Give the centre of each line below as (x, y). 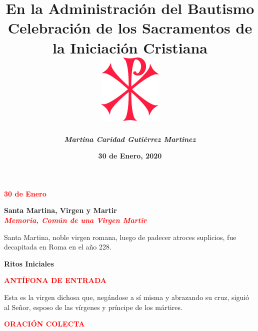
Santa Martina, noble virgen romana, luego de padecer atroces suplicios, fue (120, 237)
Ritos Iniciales (29, 263)
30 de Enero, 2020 (130, 156)
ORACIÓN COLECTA (44, 324)
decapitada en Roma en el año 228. (58, 247)
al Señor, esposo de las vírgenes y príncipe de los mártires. (93, 307)
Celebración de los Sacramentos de (130, 28)
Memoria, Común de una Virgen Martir (75, 220)
